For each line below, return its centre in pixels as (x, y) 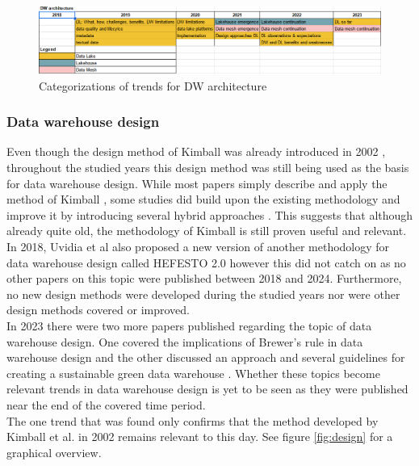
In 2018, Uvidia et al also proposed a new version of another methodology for (198, 247)
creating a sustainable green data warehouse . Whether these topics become (193, 373)
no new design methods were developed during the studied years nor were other (203, 294)
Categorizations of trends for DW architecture (153, 85)
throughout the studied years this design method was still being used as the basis (208, 168)
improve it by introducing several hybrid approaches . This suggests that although (210, 214)
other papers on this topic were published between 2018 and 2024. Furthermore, (204, 278)
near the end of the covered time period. (106, 404)
